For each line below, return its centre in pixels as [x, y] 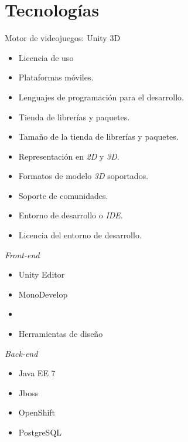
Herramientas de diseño [61, 334]
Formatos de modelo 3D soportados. [83, 176]
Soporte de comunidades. [63, 195]
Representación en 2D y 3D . [69, 156]
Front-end [22, 254]
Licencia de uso [46, 57]
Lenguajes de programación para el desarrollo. [101, 97]
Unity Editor [42, 274]
